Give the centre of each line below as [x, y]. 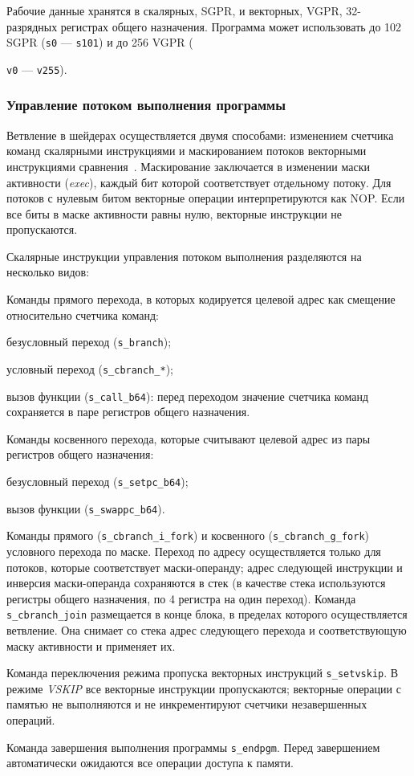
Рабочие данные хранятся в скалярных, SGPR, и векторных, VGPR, [175, 10]
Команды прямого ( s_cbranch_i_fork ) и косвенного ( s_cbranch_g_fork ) [188, 535]
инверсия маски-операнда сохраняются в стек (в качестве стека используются [196, 583]
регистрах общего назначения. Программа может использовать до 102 [231, 26]
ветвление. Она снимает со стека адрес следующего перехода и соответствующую [207, 630]
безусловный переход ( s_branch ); [89, 342]
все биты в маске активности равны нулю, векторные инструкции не [175, 213]
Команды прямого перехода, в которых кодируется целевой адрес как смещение [201, 299]
